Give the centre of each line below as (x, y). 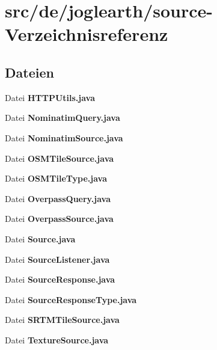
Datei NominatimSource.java (64, 137)
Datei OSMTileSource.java (60, 158)
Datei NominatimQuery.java (63, 118)
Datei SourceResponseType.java (71, 299)
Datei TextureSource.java (57, 339)
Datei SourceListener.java (57, 259)
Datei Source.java (40, 238)
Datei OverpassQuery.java (58, 198)
